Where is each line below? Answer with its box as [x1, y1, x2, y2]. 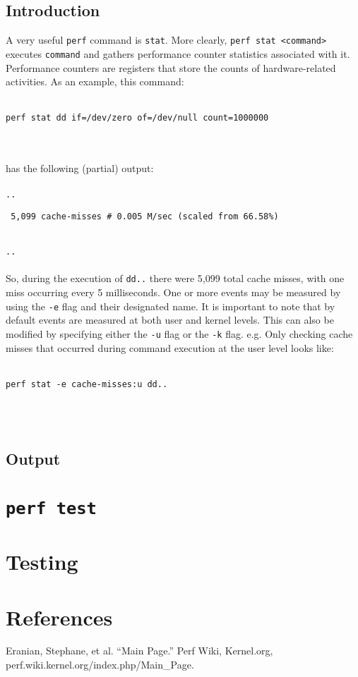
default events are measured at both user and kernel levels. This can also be [6, 312, 334, 327]
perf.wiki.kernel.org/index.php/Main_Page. [6, 657, 194, 672]
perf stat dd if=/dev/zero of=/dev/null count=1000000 [6, 113, 269, 123]
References [6, 602, 113, 631]
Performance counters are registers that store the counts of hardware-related [6, 60, 336, 75]
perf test [6, 498, 97, 518]
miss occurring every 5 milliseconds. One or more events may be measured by [6, 285, 341, 300]
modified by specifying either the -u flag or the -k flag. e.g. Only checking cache [6, 326, 353, 341]
